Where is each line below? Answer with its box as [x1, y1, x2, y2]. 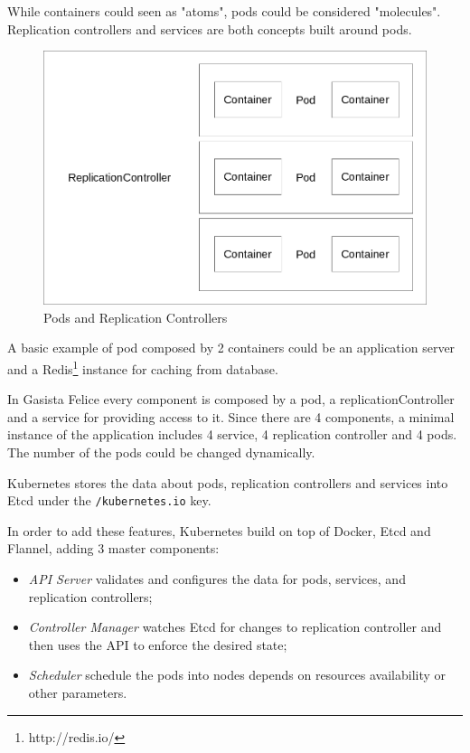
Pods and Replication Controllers [43, 307, 228, 326]
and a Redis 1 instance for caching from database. [7, 356, 278, 378]
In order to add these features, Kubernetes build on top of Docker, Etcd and [7, 521, 431, 540]
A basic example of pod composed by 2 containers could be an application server [7, 338, 456, 357]
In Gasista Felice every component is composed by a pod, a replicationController [7, 390, 455, 409]
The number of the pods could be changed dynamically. [7, 442, 315, 461]
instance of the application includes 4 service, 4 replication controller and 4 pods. [7, 425, 457, 444]
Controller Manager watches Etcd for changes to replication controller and [28, 617, 442, 636]
